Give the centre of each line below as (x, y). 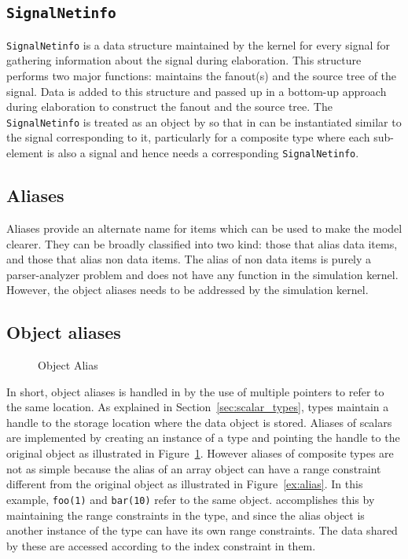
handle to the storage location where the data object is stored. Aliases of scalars (199, 422)
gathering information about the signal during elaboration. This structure (184, 60)
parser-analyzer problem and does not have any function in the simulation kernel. (202, 274)
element (25, 153)
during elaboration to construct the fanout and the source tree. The (169, 107)
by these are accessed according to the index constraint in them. (161, 545)
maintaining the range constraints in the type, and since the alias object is (186, 515)
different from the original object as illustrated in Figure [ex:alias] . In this (185, 484)
